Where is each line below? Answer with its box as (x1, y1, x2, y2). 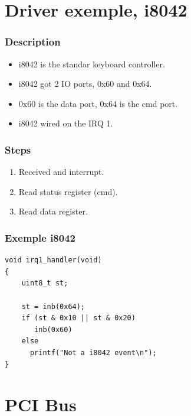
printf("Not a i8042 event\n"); (29, 348, 157, 357)
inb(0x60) (34, 325, 73, 334)
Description (5, 34, 61, 49)
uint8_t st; (21, 279, 68, 288)
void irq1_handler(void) (5, 256, 102, 265)
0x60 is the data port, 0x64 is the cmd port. (18, 97, 178, 109)
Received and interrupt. (18, 165, 104, 178)
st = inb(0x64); (21, 302, 85, 311)
